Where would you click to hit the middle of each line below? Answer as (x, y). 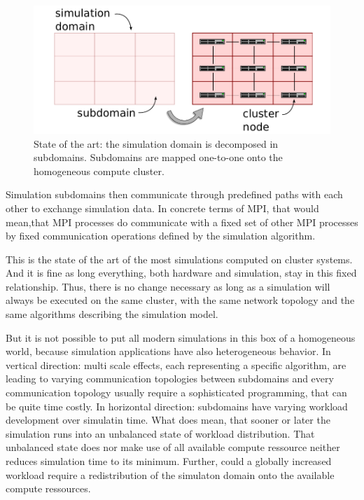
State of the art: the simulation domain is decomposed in (156, 143)
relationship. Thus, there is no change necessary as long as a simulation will (168, 286)
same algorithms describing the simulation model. (112, 314)
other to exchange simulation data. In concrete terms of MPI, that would (162, 208)
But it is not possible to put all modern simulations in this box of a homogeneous (181, 337)
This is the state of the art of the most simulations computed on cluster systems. (179, 259)
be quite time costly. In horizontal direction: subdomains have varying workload (177, 406)
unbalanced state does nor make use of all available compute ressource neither (173, 447)
